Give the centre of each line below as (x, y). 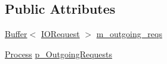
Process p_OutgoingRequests (59, 54)
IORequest (60, 34)
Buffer (16, 34)
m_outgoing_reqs (129, 34)
